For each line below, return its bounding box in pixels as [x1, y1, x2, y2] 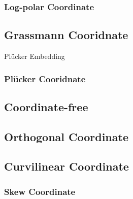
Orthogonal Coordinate [4, 128, 128, 144]
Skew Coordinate [4, 185, 76, 197]
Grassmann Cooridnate [4, 27, 128, 43]
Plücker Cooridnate [4, 72, 86, 85]
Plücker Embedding [4, 51, 65, 61]
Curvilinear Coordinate [4, 158, 129, 174]
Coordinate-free [4, 98, 88, 114]
